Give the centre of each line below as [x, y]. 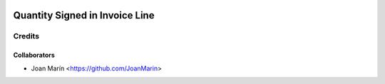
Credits [26, 36]
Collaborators [34, 55]
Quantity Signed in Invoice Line [84, 15]
